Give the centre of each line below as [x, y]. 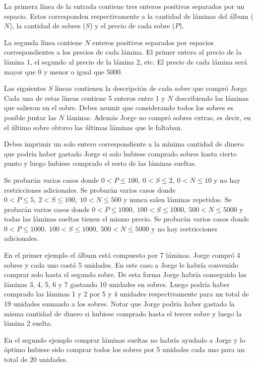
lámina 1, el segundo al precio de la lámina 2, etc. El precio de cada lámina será [126, 61]
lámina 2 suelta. [28, 323]
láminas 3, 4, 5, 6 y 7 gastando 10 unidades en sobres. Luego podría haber [117, 284]
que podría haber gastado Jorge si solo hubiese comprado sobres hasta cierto [120, 153]
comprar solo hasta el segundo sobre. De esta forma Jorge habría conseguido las [125, 274]
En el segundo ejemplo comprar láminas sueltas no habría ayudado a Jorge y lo [125, 339]
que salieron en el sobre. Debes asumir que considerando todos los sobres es [119, 108]
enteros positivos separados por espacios [153, 42]
